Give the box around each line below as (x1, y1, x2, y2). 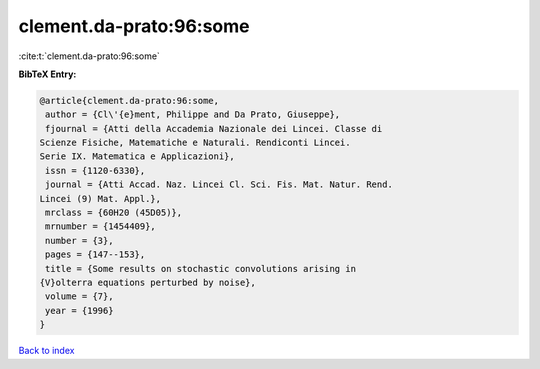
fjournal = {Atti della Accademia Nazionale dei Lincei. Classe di (45, 123, 383, 134)
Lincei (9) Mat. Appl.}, (39, 193, 162, 204)
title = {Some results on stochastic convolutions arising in (45, 263, 357, 274)
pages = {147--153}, (45, 249, 146, 260)
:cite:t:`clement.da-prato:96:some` (18, 50, 160, 62)
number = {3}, (45, 235, 114, 246)
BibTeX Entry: (18, 68, 77, 80)
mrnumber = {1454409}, (45, 221, 157, 232)
